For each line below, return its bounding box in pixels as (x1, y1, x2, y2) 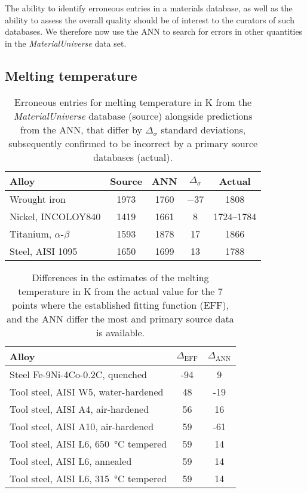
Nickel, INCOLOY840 (10, 209, 101, 223)
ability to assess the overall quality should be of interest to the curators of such (5, 13, 294, 26)
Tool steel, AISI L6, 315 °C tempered (10, 471, 167, 485)
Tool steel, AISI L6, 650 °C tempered (10, 436, 167, 451)
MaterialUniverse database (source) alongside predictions (13, 108, 253, 123)
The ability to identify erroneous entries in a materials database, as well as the (5, 2, 293, 14)
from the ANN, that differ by (20, 122, 143, 136)
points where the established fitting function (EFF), (11, 297, 229, 312)
